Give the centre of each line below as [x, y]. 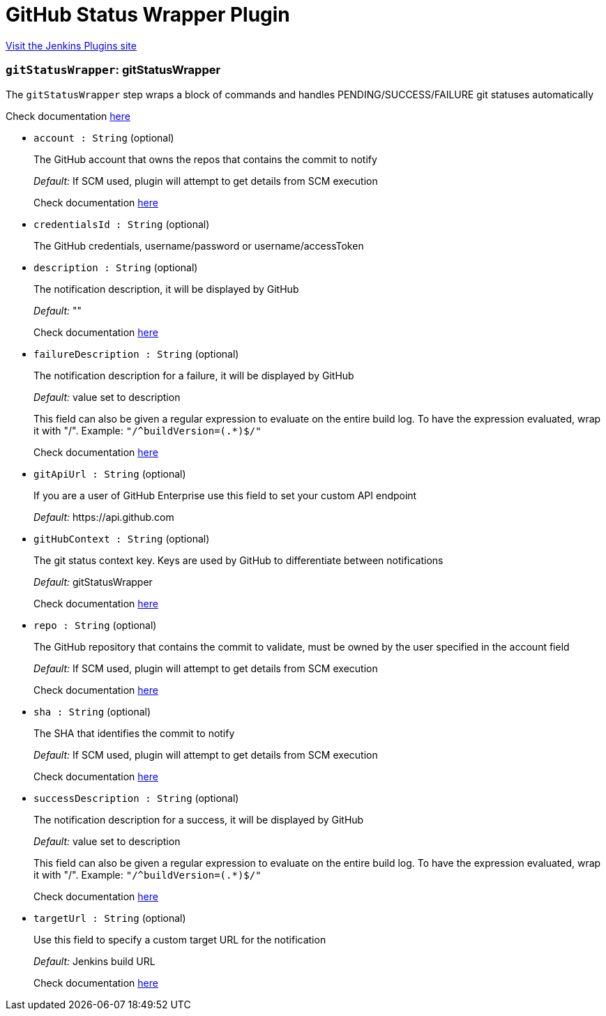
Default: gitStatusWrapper [93, 582]
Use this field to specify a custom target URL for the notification [180, 939]
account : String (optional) [104, 137]
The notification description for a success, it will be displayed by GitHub [199, 819]
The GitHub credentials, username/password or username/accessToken [199, 245]
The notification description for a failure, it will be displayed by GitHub [194, 375]
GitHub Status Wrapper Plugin [148, 15]
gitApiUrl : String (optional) [110, 473]
